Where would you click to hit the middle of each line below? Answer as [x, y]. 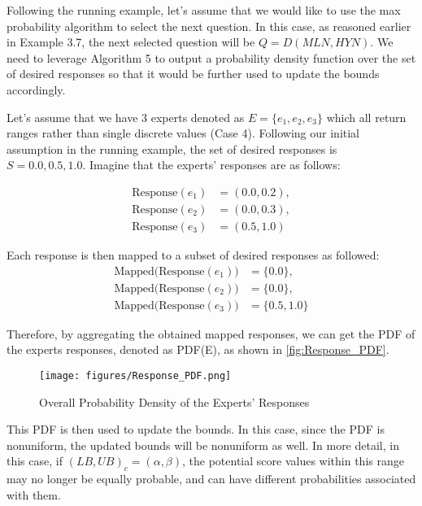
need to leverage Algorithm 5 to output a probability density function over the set [211, 57]
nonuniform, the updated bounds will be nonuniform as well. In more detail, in [203, 445]
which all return [366, 117]
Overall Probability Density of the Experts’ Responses [174, 401]
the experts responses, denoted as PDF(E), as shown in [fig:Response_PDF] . [198, 349]
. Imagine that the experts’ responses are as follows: [211, 165]
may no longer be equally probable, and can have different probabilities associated [211, 479]
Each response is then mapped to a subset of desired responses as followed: [193, 255]
